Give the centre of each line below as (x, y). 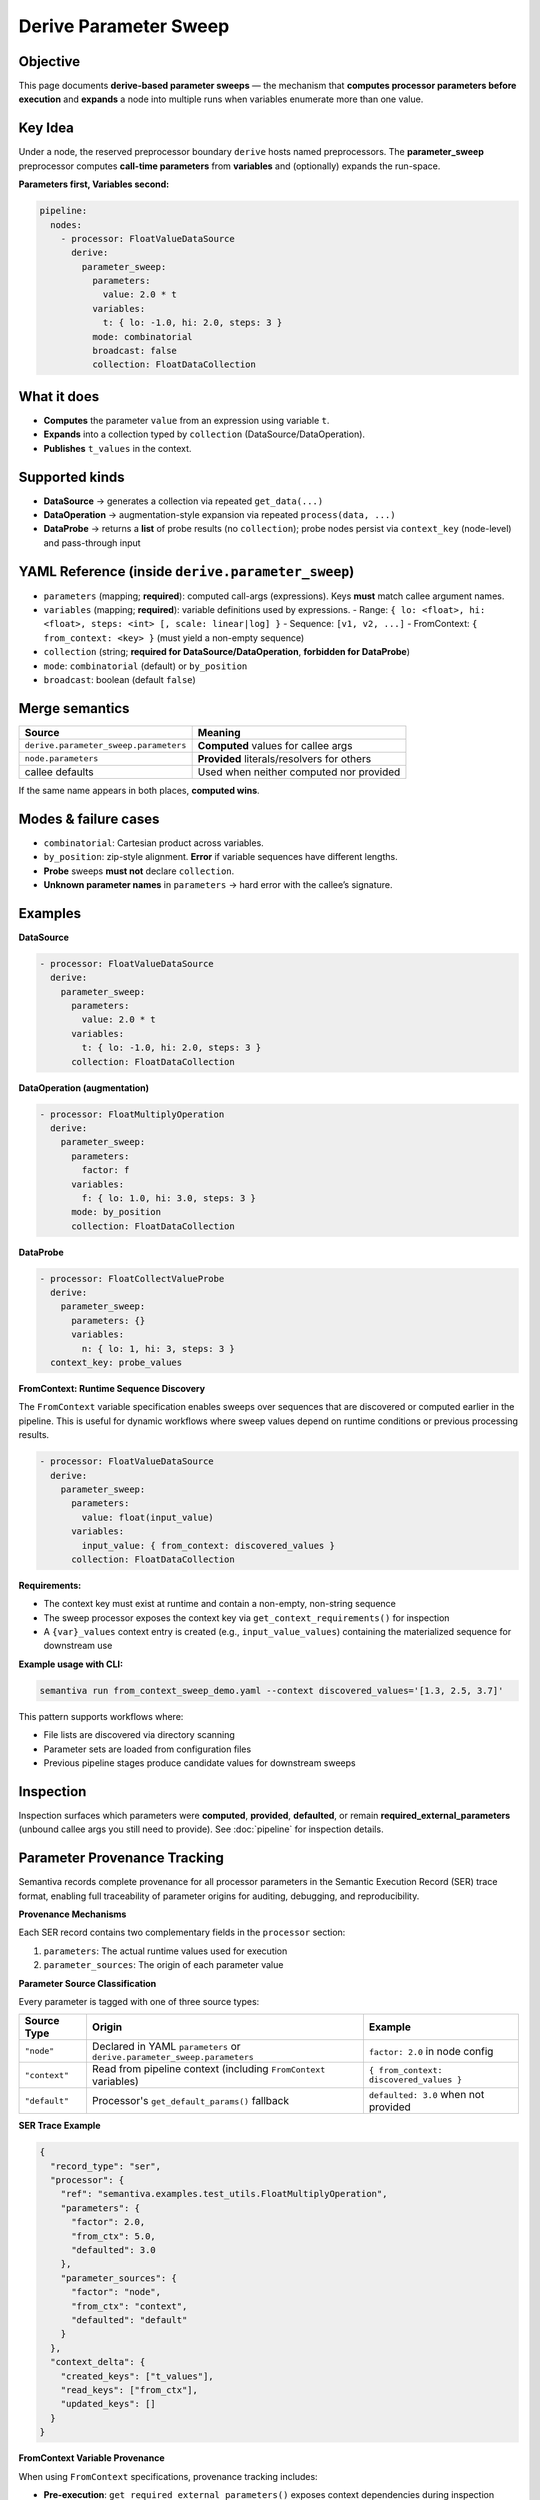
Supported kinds (71, 476)
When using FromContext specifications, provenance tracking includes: (168, 2476)
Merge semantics (74, 708)
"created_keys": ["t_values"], (137, 2376)
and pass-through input (92, 542)
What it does (59, 396)
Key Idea (46, 128)
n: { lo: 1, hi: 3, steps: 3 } (158, 1348)
